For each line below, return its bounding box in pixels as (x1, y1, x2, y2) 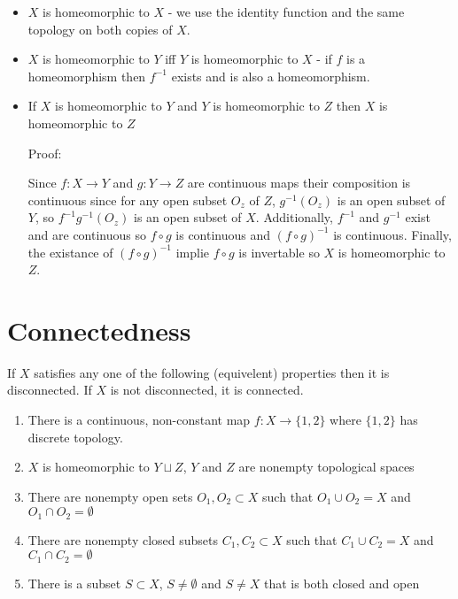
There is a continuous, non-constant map (27, 411, 251, 429)
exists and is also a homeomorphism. (171, 66, 370, 85)
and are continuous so (27, 225, 146, 243)
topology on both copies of (27, 19, 173, 38)
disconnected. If (7, 380, 92, 399)
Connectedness (7, 311, 191, 348)
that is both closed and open (264, 573, 420, 592)
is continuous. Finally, (333, 225, 452, 243)
